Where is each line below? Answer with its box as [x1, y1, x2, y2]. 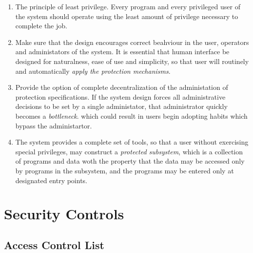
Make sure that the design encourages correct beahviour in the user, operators [15, 37, 249, 47]
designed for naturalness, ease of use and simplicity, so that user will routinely [15, 56, 249, 66]
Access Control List [4, 237, 104, 252]
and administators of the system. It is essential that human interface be [15, 46, 230, 57]
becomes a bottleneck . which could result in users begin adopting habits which [15, 110, 248, 121]
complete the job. [15, 21, 67, 31]
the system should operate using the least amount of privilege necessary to [15, 11, 238, 21]
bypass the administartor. [15, 120, 92, 130]
